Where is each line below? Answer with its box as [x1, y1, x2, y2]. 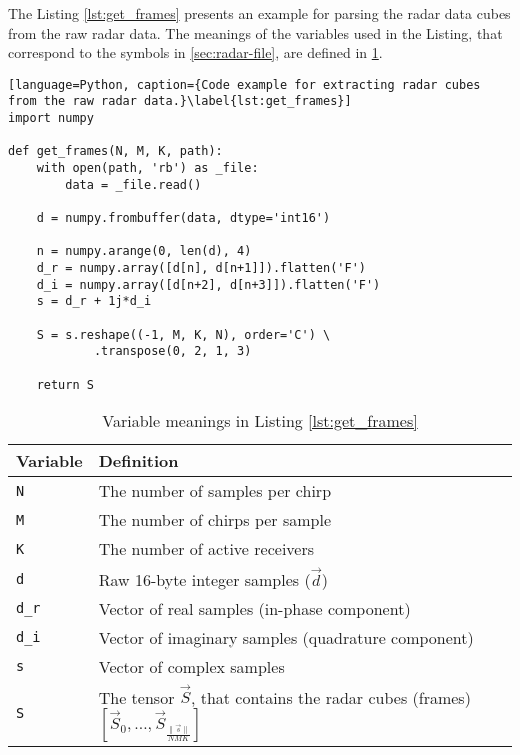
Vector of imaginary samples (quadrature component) [98, 625, 474, 649]
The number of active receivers [98, 537, 315, 561]
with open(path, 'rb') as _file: [36, 161, 259, 176]
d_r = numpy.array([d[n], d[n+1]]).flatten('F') [36, 261, 366, 275]
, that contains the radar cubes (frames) [190, 685, 471, 709]
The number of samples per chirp [98, 479, 332, 503]
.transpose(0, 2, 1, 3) [93, 344, 252, 359]
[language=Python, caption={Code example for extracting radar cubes [8, 77, 481, 92]
